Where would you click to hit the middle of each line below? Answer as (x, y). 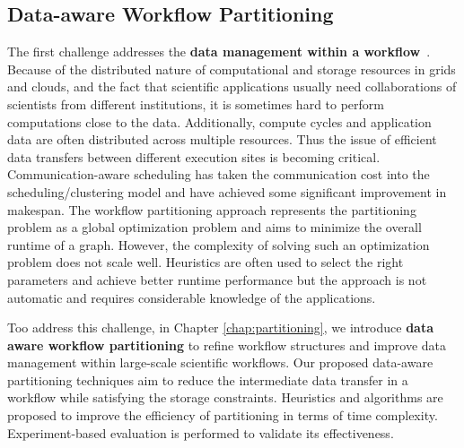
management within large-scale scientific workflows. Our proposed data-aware (220, 362)
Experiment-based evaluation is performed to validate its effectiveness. (201, 432)
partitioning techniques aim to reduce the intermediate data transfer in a (208, 379)
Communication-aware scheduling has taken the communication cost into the (219, 174)
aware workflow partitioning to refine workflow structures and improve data (227, 345)
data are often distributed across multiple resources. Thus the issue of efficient (222, 139)
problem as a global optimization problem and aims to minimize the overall (214, 227)
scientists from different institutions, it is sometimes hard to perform (196, 103)
